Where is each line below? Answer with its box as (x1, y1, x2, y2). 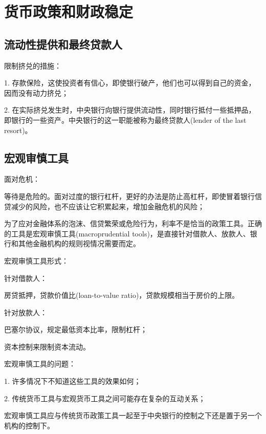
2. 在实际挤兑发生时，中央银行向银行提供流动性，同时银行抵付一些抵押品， (4, 104, 256, 115)
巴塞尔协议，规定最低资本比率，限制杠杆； (4, 324, 147, 335)
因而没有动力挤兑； (4, 87, 69, 98)
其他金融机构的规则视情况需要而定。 (18, 238, 140, 249)
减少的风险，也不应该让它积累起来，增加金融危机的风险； (11, 201, 205, 211)
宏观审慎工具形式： (4, 255, 69, 266)
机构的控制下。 (4, 420, 54, 430)
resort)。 (4, 124, 32, 135)
